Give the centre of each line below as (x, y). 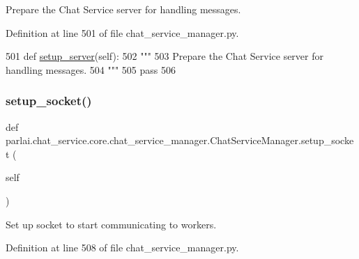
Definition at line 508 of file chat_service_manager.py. (122, 248)
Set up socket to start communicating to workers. (111, 224)
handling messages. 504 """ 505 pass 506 (91, 69)
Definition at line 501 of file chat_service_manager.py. (122, 32)
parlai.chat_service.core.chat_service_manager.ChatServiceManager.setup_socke (180, 140)
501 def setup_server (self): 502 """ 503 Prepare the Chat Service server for (165, 56)
